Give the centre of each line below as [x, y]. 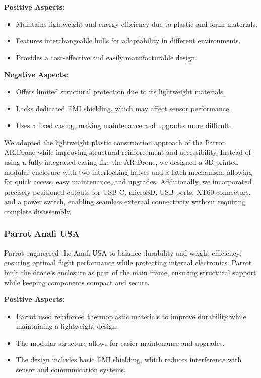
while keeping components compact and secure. [77, 282]
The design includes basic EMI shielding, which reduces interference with [129, 360]
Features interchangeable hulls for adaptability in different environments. [128, 41]
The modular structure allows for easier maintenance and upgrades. [120, 342]
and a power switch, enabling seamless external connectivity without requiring [125, 201]
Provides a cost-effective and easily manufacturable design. [106, 57]
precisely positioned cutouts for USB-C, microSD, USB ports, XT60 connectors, [127, 191]
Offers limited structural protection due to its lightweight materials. [120, 91]
